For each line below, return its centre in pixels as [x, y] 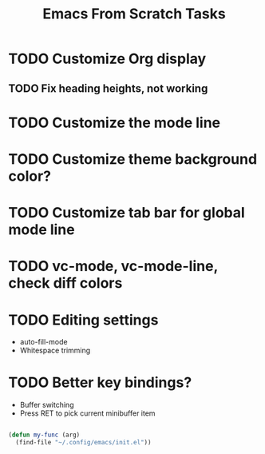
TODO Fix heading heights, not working [108, 88]
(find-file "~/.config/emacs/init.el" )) [83, 443]
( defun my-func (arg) [44, 435]
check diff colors [65, 283]
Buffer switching [47, 405]
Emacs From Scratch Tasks [134, 14]
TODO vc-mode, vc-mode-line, [113, 267]
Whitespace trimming [55, 350]
